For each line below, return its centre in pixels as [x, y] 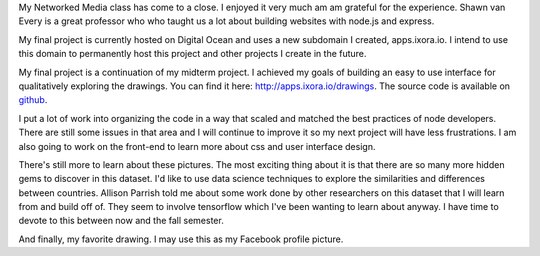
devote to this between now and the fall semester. [121, 221]
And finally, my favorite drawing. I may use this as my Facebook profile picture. [181, 239]
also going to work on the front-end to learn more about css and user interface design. [197, 146]
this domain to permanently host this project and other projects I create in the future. [192, 54]
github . [33, 100]
